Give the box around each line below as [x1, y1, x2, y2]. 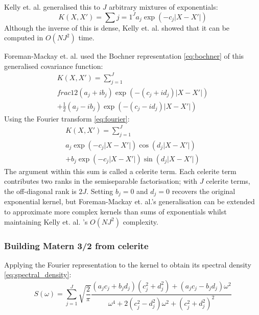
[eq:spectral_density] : [4, 269, 72, 280]
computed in [4, 32, 43, 43]
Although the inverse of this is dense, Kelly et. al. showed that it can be [4, 22, 230, 33]
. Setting [86, 185, 113, 196]
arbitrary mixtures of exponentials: [109, 2, 218, 12]
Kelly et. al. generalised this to [4, 2, 101, 12]
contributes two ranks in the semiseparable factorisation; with [4, 176, 198, 186]
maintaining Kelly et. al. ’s [4, 216, 88, 227]
